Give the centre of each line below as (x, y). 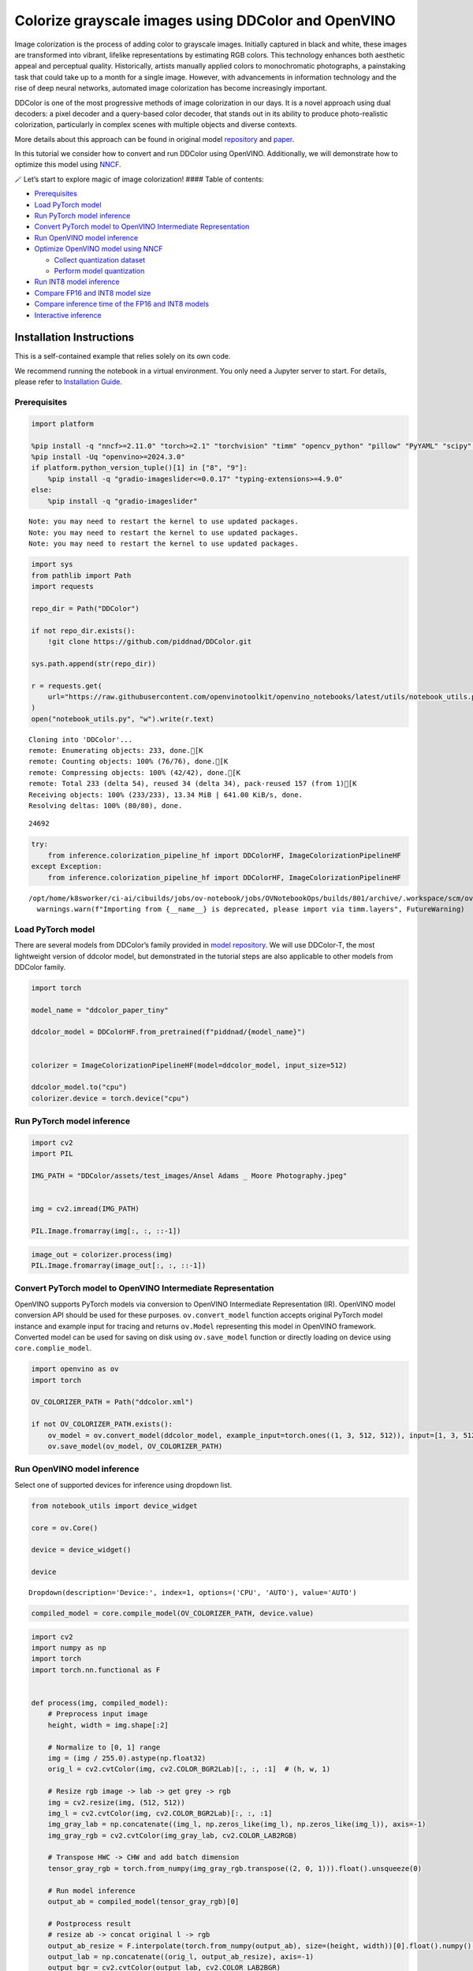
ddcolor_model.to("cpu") (79, 1087)
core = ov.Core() (65, 1528)
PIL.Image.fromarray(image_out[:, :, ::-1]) (119, 1266)
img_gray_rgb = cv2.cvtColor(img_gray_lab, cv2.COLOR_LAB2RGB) (173, 1835)
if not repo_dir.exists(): (83, 630)
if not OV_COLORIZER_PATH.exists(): (102, 1424)
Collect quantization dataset (100, 259)
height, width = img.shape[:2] (108, 1725)
